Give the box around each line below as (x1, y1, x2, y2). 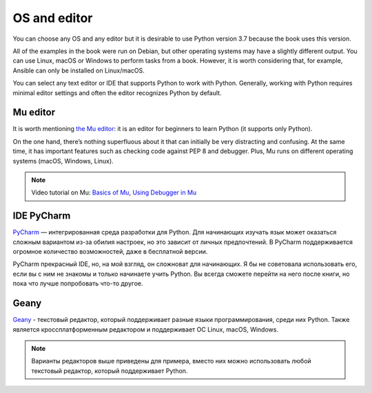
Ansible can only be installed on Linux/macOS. (12, 66, 145, 74)
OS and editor (12, 10, 93, 26)
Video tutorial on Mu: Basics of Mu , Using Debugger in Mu (31, 188, 197, 196)
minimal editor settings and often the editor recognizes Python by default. (12, 88, 222, 97)
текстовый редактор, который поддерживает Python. (31, 366, 188, 375)
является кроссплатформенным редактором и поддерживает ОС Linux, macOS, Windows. (12, 325, 279, 334)
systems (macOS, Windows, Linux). (12, 157, 114, 165)
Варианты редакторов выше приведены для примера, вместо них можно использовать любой (31, 357, 311, 365)
